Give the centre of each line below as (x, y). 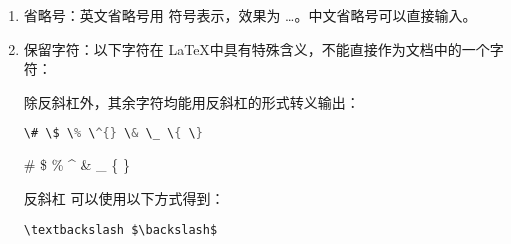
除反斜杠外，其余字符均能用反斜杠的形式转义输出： (191, 101)
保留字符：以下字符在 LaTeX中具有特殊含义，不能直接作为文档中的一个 (256, 48)
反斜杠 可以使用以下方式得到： (124, 197)
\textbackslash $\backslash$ (120, 230)
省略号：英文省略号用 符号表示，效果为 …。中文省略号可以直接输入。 (250, 15)
